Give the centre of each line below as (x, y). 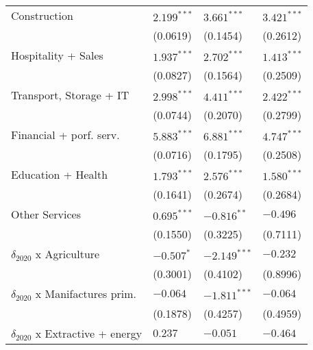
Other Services (46, 214)
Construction (42, 15)
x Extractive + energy (89, 333)
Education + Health (60, 174)
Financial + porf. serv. (65, 135)
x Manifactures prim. (86, 293)
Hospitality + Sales (57, 55)
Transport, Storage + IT (70, 95)
